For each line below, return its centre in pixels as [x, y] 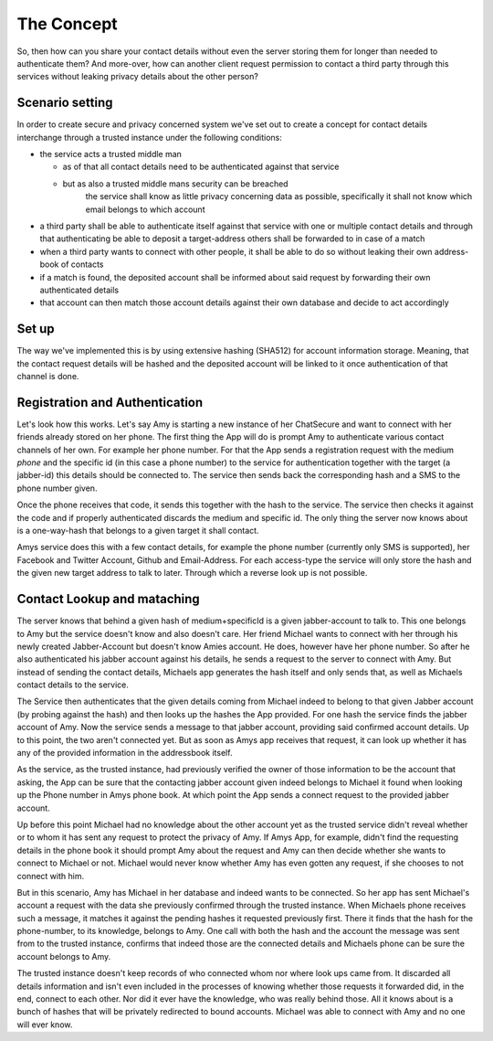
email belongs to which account [145, 209]
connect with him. [51, 876]
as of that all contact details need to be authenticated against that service [201, 167]
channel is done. [48, 376]
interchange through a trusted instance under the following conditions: [150, 137]
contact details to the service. [73, 685]
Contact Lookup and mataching [108, 599]
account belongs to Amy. [64, 956]
